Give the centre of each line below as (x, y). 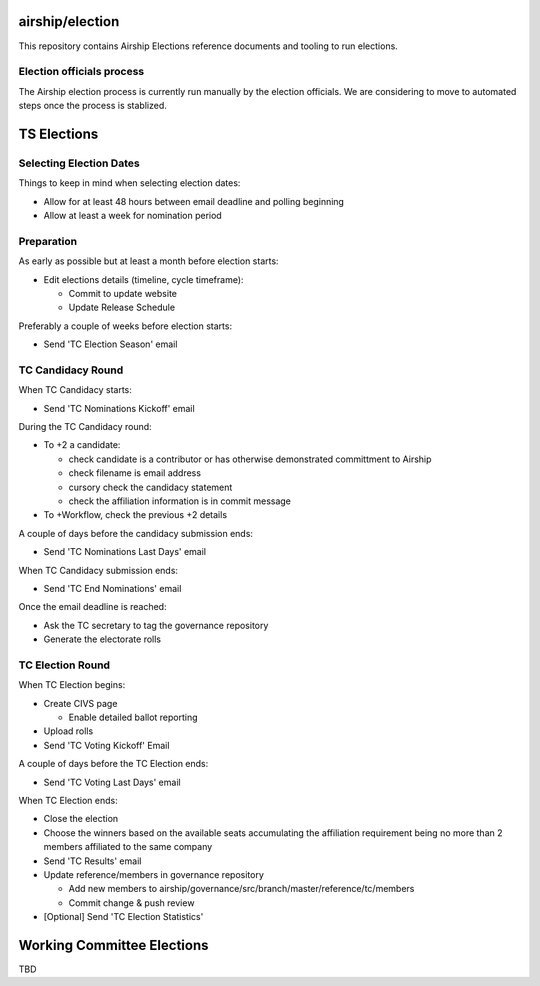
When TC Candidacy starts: (75, 390)
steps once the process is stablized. (92, 106)
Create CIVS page (80, 703)
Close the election (81, 819)
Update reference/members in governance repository (153, 874)
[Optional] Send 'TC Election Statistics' (123, 917)
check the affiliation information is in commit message (180, 501)
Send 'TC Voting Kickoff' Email (106, 745)
